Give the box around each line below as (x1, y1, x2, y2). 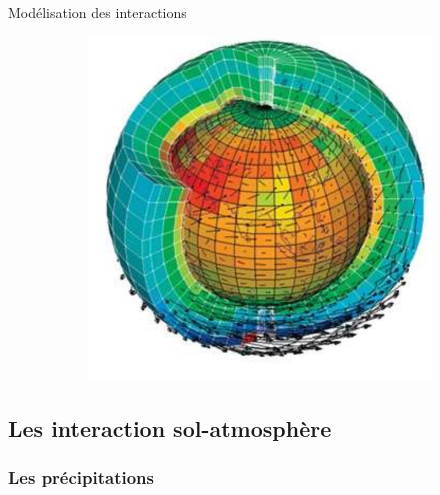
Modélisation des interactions (8, 2, 187, 22)
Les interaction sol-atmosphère (8, 413, 332, 444)
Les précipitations (8, 465, 154, 490)
